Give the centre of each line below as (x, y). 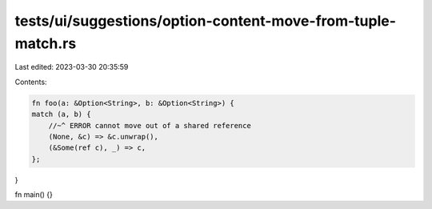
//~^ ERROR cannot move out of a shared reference (150, 125)
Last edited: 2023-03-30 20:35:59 (72, 67)
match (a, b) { (61, 115)
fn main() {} (34, 195)
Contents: (31, 82)
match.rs (46, 43)
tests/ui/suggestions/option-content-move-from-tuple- (205, 21)
